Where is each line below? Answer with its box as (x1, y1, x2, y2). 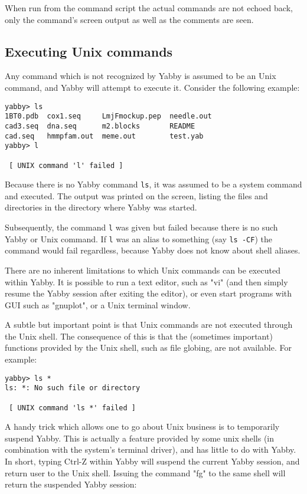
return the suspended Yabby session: (5, 478, 137, 490)
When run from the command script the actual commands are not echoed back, (5, 2, 293, 14)
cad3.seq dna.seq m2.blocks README (5, 121, 195, 130)
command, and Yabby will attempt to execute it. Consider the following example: (5, 81, 300, 93)
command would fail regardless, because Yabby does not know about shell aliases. (5, 244, 301, 256)
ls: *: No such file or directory (5, 384, 141, 393)
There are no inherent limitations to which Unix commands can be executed (5, 264, 280, 276)
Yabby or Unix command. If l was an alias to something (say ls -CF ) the (5, 232, 272, 245)
